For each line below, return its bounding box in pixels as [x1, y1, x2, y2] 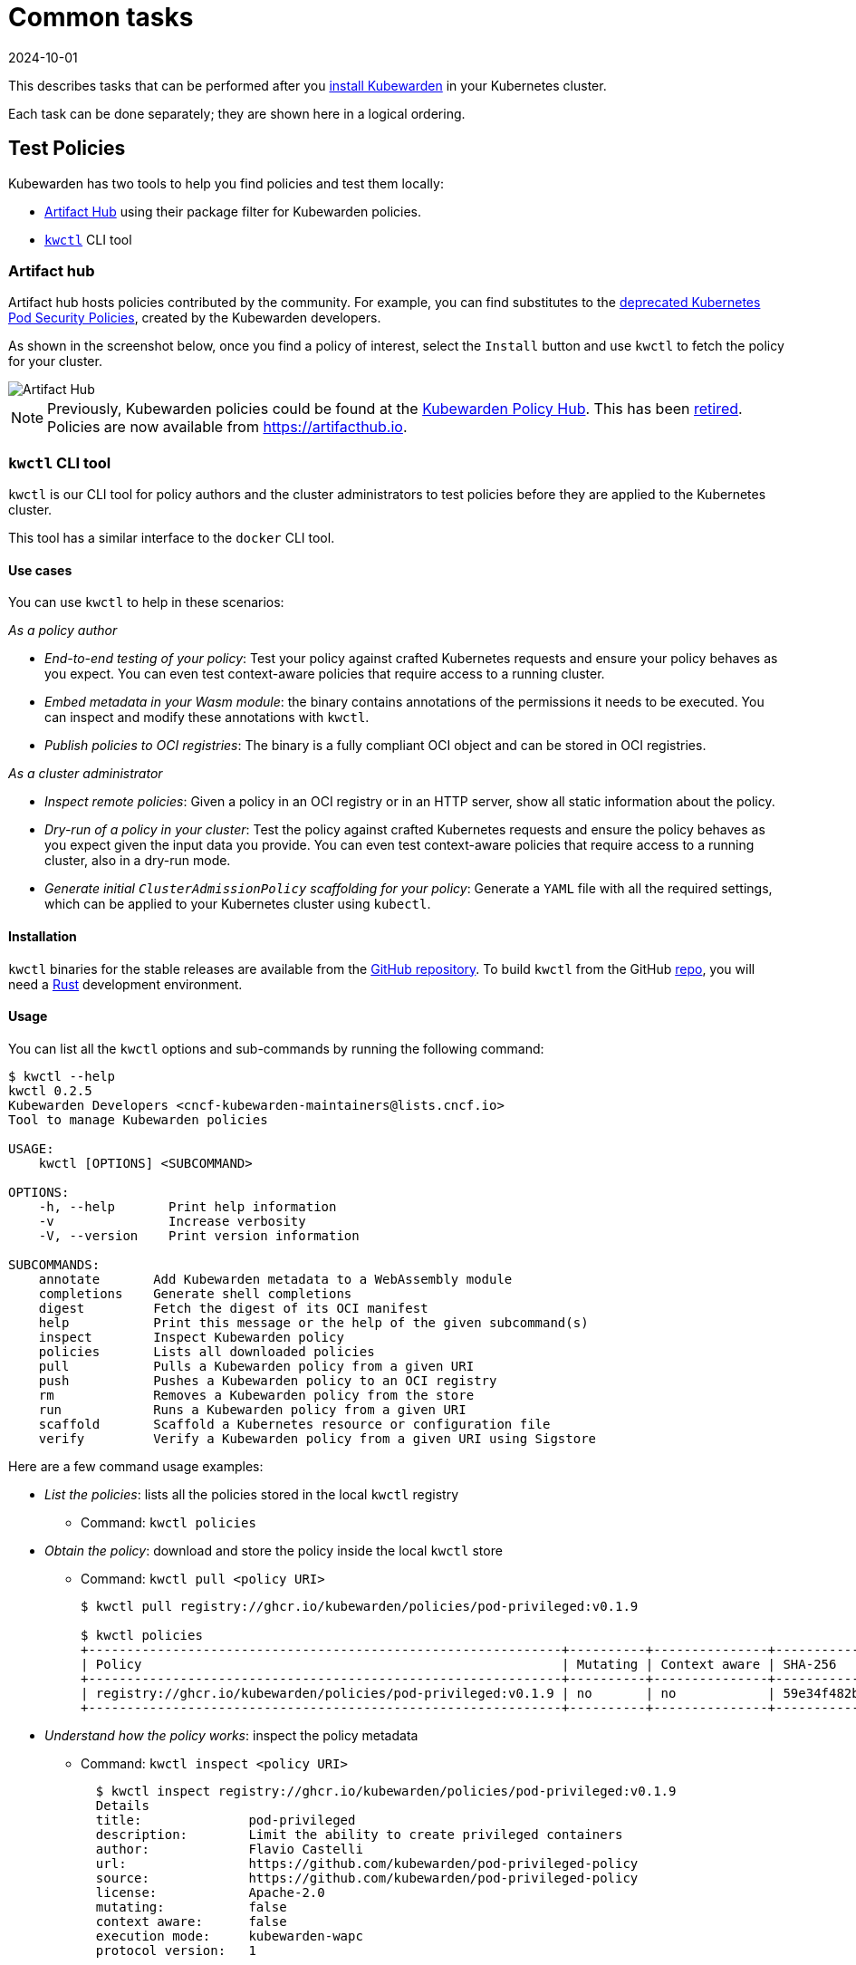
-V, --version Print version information [38, 1228, 360, 1243]
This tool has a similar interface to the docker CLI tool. [8, 530, 335, 546]
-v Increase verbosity [38, 1213, 306, 1228]
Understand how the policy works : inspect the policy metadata [44, 1727, 418, 1743]
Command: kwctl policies [81, 1514, 256, 1530]
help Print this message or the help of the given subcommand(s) [38, 1315, 589, 1330]
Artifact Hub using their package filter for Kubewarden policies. [44, 203, 421, 219]
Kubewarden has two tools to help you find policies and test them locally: [8, 175, 444, 191]
